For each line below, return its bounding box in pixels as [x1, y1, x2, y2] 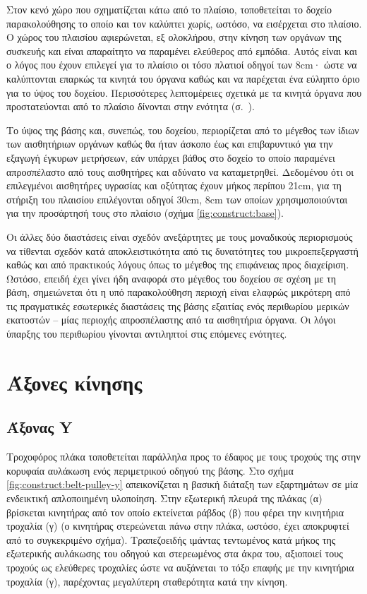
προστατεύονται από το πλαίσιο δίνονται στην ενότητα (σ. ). [6, 99, 255, 114]
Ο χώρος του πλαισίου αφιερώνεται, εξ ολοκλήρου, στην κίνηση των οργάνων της [6, 30, 342, 44]
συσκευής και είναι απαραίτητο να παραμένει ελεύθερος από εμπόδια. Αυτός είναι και [6, 43, 358, 58]
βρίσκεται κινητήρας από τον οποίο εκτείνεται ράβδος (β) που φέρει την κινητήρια [6, 504, 344, 519]
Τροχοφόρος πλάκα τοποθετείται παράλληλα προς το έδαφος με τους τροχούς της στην [6, 449, 361, 464]
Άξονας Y [6, 416, 73, 438]
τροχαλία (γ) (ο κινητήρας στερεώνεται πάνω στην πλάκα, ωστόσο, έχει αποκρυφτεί [6, 518, 349, 533]
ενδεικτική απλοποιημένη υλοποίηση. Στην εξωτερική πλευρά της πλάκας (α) [6, 491, 323, 506]
